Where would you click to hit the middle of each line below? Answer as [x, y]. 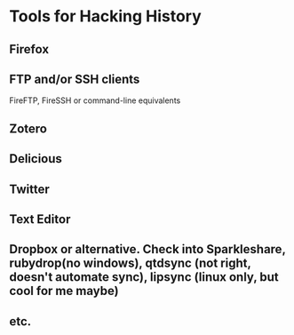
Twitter [30, 189]
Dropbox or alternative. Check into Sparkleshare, [147, 249]
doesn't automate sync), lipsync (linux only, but [144, 277]
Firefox [29, 49]
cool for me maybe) [64, 291]
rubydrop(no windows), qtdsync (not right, [130, 263]
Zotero [28, 128]
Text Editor [40, 219]
